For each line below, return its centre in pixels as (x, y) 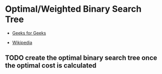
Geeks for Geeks (29, 33)
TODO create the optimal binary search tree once (81, 58)
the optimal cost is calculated (51, 65)
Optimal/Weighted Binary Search (73, 9)
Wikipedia (22, 42)
